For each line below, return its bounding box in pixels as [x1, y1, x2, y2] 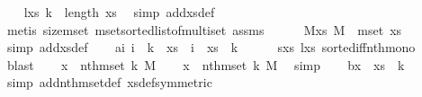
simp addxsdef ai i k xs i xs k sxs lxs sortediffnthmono [6, 38, 416, 57]
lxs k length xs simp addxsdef [23, 3, 215, 21]
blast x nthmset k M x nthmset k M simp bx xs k [6, 55, 405, 74]
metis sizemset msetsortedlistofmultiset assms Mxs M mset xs [6, 20, 402, 39]
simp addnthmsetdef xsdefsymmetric [6, 73, 212, 92]
